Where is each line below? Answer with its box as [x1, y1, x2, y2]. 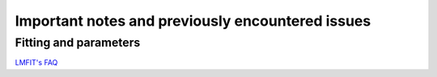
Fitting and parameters [15, 35, 141, 50]
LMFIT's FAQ [15, 58, 58, 67]
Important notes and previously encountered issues [15, 12, 371, 30]
